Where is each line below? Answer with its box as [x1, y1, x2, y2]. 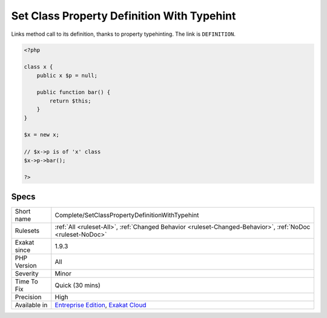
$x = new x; [24, 131, 60, 138]
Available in [15, 300, 48, 309]
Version [15, 261, 37, 269]
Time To [15, 277, 39, 285]
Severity [15, 269, 39, 277]
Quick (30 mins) [54, 281, 101, 289]
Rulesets [15, 226, 39, 235]
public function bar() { [36, 89, 111, 96]
